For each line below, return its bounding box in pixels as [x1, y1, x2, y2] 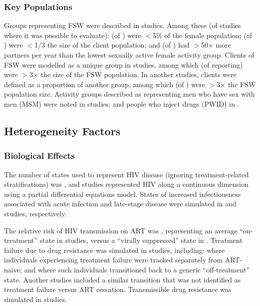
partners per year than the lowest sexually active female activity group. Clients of [4, 50, 254, 60]
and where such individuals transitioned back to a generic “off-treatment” [24, 264, 250, 274]
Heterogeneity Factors [4, 123, 120, 138]
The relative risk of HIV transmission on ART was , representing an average [4, 225, 237, 235]
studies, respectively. [4, 208, 67, 218]
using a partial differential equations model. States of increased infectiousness [4, 188, 241, 199]
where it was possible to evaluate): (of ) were [4, 30, 141, 40]
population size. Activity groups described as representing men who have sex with [4, 89, 255, 99]
